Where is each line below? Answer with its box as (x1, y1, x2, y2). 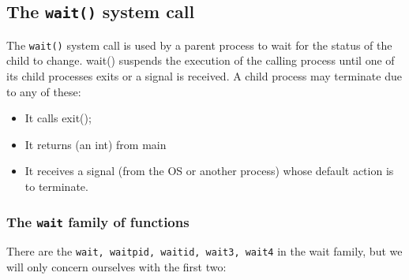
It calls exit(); (24, 110, 92, 126)
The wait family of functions (6, 211, 189, 231)
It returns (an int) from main (24, 136, 167, 152)
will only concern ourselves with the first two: (6, 259, 227, 275)
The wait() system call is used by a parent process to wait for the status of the (6, 36, 392, 53)
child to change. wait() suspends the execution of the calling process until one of (6, 52, 395, 69)
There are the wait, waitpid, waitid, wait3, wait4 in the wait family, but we (6, 243, 403, 259)
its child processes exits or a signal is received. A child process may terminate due (6, 68, 402, 84)
